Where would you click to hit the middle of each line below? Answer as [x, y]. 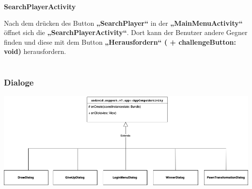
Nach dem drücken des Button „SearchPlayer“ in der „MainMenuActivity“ [123, 23]
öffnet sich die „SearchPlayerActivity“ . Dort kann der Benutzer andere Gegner [126, 32]
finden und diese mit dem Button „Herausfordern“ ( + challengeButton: [120, 42]
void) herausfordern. [35, 51]
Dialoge [19, 82]
